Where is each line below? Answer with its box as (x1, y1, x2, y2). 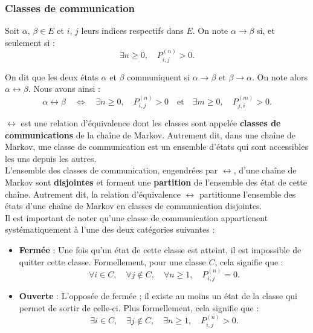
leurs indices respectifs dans (81, 24, 184, 37)
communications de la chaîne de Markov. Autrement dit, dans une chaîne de (5, 128, 296, 141)
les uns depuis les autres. (5, 152, 97, 164)
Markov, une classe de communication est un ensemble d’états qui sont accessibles (5, 140, 308, 153)
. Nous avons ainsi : (28, 82, 100, 95)
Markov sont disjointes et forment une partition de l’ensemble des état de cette (5, 176, 307, 189)
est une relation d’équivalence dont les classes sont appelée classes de (21, 117, 281, 129)
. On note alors (252, 70, 308, 83)
